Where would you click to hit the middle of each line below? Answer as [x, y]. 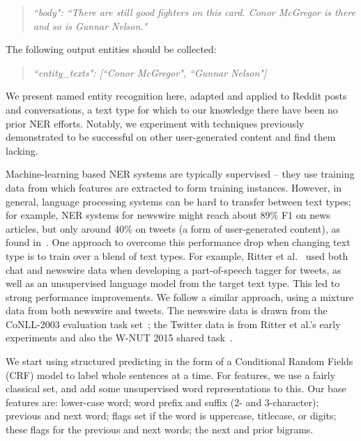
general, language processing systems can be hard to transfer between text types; [178, 201]
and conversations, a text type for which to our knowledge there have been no [172, 109]
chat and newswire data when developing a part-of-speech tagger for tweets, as [174, 269]
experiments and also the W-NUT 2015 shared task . [119, 338]
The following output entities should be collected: [111, 49]
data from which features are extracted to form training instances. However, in [174, 187]
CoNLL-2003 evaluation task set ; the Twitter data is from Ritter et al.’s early [173, 324]
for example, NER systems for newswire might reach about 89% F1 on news [168, 215]
